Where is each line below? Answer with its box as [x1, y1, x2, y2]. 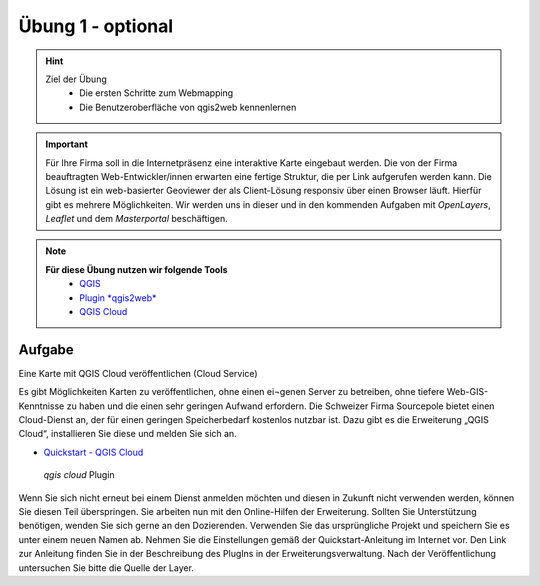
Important [45, 138, 89, 150]
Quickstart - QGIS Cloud [43, 446, 144, 458]
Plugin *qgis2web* [79, 291, 157, 304]
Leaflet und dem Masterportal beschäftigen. [45, 213, 229, 225]
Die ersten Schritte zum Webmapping [79, 87, 234, 99]
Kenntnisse [18, 400, 65, 412]
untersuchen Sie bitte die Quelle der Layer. [18, 561, 195, 574]
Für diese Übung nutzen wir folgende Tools [45, 263, 229, 275]
